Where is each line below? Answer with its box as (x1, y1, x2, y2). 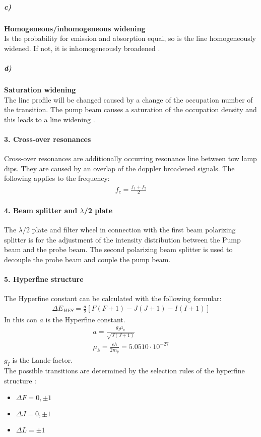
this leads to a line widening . (4, 114, 95, 124)
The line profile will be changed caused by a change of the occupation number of (4, 94, 253, 105)
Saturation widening (4, 84, 76, 94)
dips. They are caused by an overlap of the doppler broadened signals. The (4, 163, 235, 173)
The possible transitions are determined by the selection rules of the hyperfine (4, 365, 245, 376)
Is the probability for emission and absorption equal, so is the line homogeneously (4, 33, 256, 43)
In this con (4, 314, 37, 324)
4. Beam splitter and (4, 205, 78, 216)
